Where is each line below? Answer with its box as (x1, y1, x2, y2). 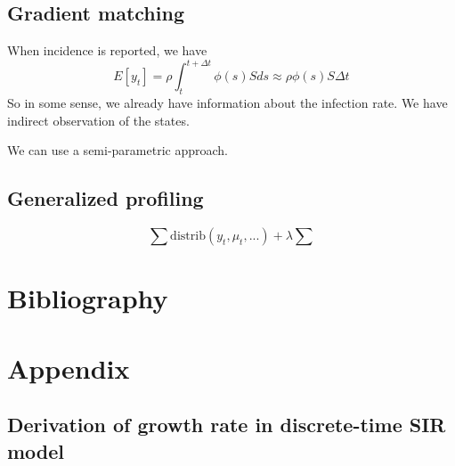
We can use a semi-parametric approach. (7, 141, 228, 159)
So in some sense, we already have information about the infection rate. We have (7, 94, 448, 112)
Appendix (7, 349, 130, 386)
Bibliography (7, 280, 168, 316)
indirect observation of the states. (7, 110, 190, 129)
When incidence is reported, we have (7, 41, 207, 60)
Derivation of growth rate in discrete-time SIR (7, 411, 446, 438)
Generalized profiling (7, 184, 204, 212)
